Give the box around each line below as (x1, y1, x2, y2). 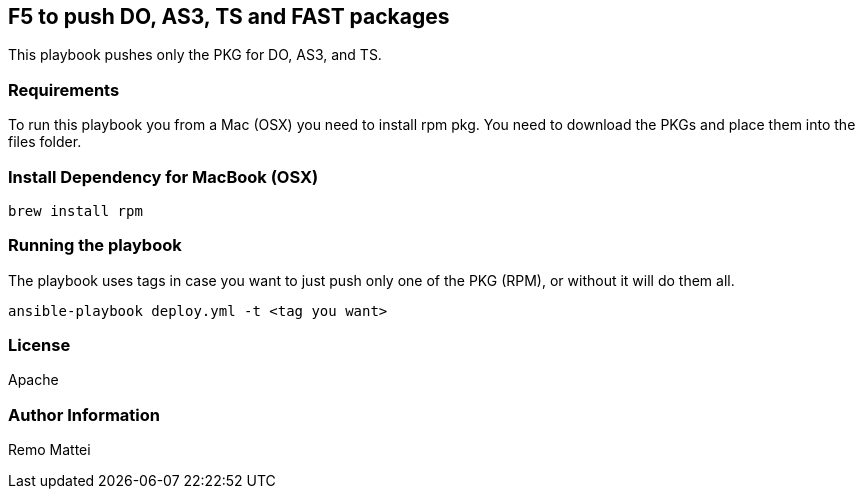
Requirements (8, 79, 120, 100)
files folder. (8, 133, 82, 151)
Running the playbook (8, 235, 182, 256)
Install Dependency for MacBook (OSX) (8, 166, 319, 187)
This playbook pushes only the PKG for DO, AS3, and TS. (8, 46, 382, 64)
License (8, 335, 71, 356)
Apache (8, 371, 59, 389)
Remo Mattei (8, 441, 91, 459)
